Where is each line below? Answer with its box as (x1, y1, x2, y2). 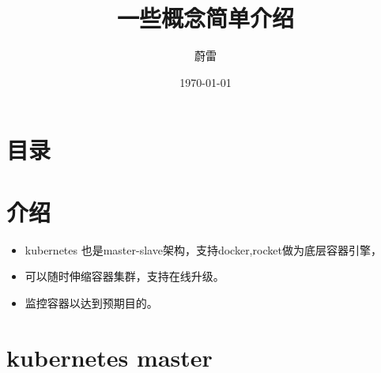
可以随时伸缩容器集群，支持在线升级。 (25, 268, 224, 284)
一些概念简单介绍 (116, 2, 294, 34)
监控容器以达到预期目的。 (25, 294, 158, 311)
